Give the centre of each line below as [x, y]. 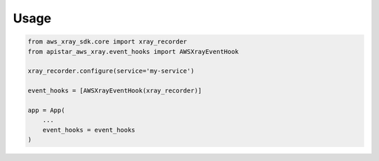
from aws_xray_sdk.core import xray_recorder [107, 42]
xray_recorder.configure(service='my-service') [111, 71]
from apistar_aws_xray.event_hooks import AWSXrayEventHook [133, 51]
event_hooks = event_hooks [89, 130]
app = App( [46, 110]
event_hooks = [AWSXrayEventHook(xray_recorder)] [115, 91]
